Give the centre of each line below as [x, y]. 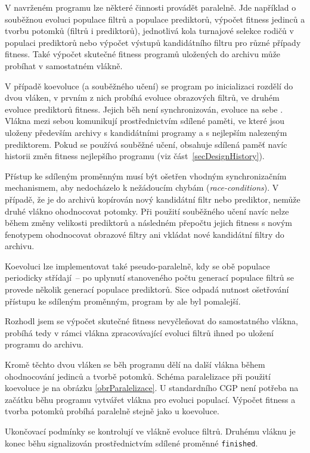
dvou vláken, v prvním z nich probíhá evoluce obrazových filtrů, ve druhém [142, 97]
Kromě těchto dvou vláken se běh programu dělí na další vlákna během [135, 364]
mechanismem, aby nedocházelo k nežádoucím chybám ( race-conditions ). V [142, 187]
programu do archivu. [44, 344]
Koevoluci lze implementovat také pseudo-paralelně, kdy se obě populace [137, 266]
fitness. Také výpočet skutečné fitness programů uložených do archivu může [143, 54]
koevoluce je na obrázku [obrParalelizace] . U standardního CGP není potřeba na [152, 388]
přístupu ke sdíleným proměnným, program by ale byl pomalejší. [123, 301]
